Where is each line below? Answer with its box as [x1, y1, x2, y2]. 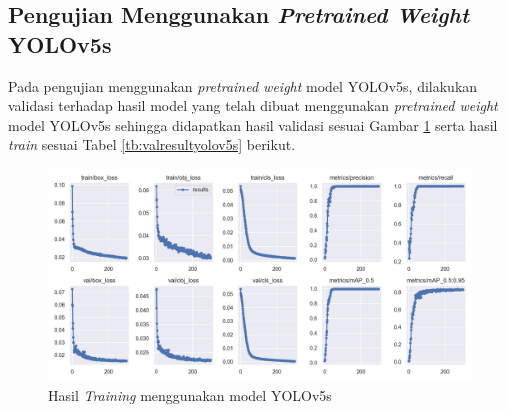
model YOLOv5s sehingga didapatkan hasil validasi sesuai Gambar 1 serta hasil [8, 114, 498, 135]
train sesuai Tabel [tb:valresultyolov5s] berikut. [8, 134, 296, 155]
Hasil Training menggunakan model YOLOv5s [48, 384, 332, 405]
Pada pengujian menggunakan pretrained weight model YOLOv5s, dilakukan [8, 75, 478, 96]
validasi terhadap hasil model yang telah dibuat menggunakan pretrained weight [8, 95, 498, 116]
